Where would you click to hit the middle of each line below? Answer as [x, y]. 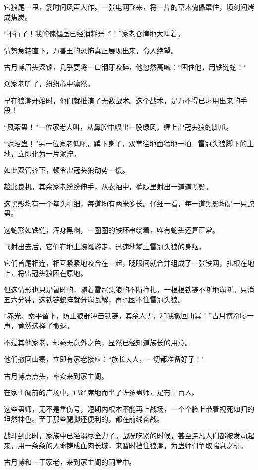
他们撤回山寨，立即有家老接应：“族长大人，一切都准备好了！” [105, 359]
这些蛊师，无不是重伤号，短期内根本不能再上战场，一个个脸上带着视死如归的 [129, 409]
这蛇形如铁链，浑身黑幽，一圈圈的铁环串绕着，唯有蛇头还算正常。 [112, 229]
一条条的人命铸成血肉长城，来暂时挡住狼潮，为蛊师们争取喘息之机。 [136, 445]
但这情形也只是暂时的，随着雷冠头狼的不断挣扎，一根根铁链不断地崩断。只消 [129, 289]
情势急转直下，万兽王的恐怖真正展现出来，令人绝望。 [91, 50]
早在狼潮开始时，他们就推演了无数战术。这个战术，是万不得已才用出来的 [122, 100]
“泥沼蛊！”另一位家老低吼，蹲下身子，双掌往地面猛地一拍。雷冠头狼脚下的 [126, 143]
